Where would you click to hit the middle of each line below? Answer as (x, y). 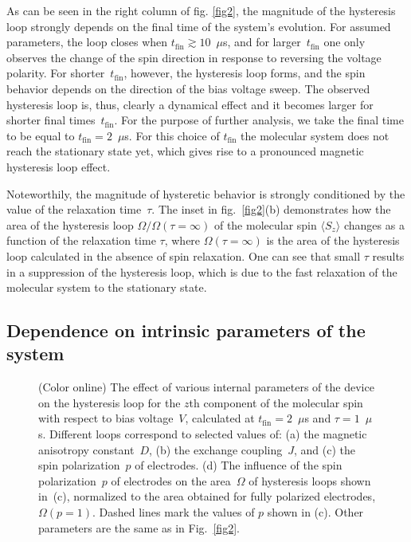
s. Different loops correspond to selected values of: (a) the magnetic (203, 434)
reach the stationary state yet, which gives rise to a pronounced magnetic (185, 151)
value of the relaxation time (74, 209)
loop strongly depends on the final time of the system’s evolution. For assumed (199, 26)
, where (182, 240)
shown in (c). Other (315, 512)
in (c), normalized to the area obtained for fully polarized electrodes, (207, 496)
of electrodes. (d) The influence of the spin (239, 465)
